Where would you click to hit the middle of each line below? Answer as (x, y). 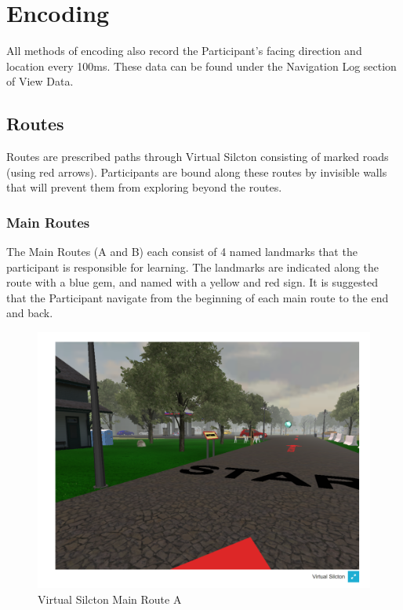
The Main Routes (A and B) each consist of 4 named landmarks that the (182, 252)
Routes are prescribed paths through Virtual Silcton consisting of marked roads (198, 157)
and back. (30, 313)
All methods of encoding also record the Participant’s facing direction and (184, 51)
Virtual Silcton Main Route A (110, 599)
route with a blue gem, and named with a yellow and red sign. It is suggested (192, 282)
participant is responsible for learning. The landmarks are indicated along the (193, 267)
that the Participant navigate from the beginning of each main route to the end (198, 297)
